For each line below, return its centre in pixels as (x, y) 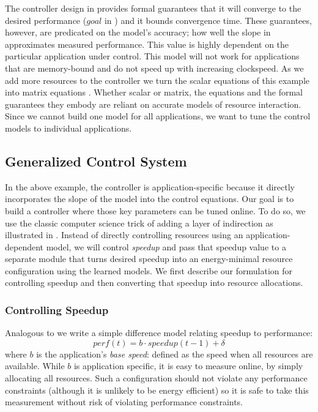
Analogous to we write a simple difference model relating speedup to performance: (159, 333)
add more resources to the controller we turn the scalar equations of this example (157, 80)
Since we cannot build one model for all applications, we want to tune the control (158, 116)
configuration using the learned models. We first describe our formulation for (149, 270)
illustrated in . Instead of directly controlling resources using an (124, 235)
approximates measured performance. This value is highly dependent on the (147, 44)
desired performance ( (46, 20)
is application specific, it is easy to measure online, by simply (188, 366)
